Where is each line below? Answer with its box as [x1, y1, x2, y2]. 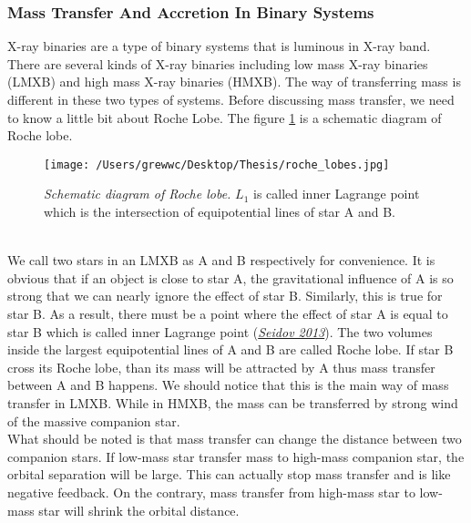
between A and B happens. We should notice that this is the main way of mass [7, 375, 449, 395]
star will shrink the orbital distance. [38, 500, 240, 519]
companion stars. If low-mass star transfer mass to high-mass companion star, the [7, 446, 465, 466]
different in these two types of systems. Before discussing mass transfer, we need [7, 90, 455, 108]
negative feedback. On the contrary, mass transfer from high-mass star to [7, 482, 415, 501]
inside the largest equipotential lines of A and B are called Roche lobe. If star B [7, 340, 454, 359]
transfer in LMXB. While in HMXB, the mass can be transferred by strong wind [7, 393, 458, 412]
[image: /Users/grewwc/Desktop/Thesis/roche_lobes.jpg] [44, 158, 390, 171]
